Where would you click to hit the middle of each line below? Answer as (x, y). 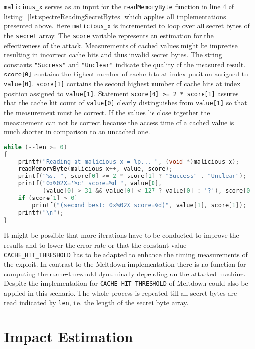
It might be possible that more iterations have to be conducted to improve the (122, 235)
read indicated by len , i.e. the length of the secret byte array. (96, 302)
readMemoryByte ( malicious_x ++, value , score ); (95, 169)
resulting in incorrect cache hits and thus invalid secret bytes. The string (113, 55)
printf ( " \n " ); (41, 212)
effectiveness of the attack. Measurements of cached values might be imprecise (121, 45)
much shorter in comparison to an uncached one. (77, 132)
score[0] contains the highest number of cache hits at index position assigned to (126, 74)
